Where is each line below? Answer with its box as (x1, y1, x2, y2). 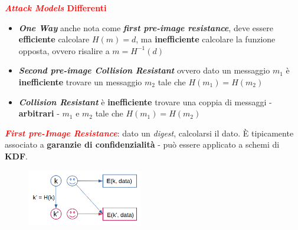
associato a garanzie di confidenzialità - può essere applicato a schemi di (5, 138, 280, 151)
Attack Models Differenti (5, 2, 107, 14)
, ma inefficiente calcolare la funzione (136, 33, 276, 45)
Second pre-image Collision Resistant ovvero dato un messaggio (18, 64, 270, 76)
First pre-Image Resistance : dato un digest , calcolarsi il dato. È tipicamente (5, 126, 294, 139)
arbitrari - (18, 107, 60, 119)
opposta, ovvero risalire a (18, 44, 110, 56)
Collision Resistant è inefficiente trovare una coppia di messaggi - (18, 95, 272, 108)
